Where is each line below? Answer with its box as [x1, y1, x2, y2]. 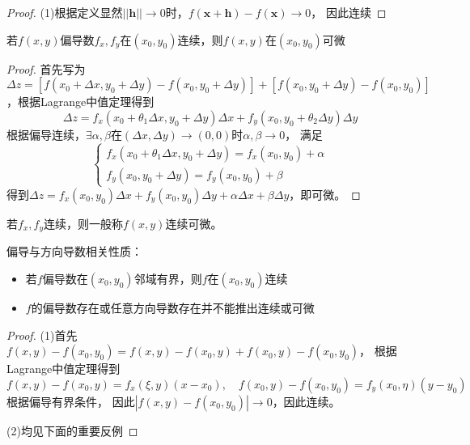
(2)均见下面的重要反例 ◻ [6, 422, 138, 439]
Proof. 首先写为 [6, 60, 86, 77]
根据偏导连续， [6, 125, 86, 142]
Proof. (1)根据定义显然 [6, 4, 123, 20]
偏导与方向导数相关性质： [6, 243, 142, 260]
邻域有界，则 [133, 269, 202, 286]
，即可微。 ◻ [289, 185, 361, 202]
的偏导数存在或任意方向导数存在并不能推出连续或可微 [31, 299, 315, 316]
